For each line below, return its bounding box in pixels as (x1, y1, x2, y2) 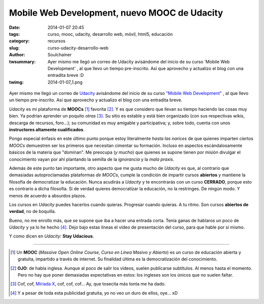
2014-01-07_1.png (47, 79, 83, 85)
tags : (9, 31, 20, 37)
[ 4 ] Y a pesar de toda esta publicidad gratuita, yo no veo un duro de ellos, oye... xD (10, 290, 178, 296)
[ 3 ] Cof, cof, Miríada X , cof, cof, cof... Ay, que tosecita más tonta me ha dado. (10, 281, 166, 287)
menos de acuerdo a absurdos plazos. (9, 192, 87, 198)
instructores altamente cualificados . (9, 127, 85, 133)
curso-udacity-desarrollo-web (47, 45, 109, 51)
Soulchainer (47, 52, 72, 58)
